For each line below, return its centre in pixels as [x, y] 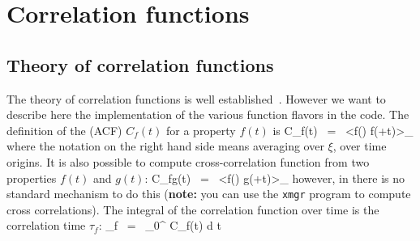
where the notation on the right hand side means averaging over [165, 146]
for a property [201, 130]
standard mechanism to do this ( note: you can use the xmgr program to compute [209, 194]
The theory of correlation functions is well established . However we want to [196, 98]
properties [32, 178]
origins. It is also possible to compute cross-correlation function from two [188, 161]
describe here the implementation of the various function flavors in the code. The [208, 114]
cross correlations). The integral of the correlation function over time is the [193, 209]
